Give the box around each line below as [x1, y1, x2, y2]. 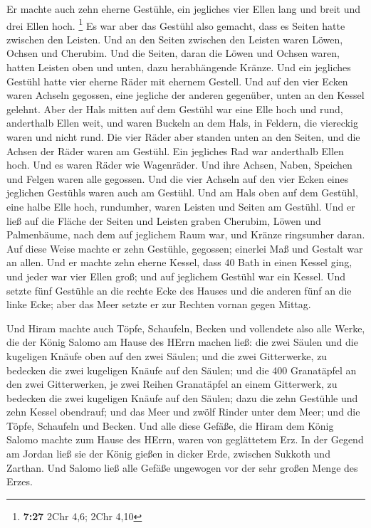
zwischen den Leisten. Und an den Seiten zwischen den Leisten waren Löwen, [6, 31, 343, 46]
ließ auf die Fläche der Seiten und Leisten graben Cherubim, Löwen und [6, 213, 321, 228]
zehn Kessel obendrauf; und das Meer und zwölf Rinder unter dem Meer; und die [6, 404, 360, 419]
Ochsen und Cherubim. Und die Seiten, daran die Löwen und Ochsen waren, [6, 46, 340, 60]
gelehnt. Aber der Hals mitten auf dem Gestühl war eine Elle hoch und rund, [6, 101, 343, 116]
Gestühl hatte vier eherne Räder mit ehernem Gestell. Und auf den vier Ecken [6, 73, 348, 88]
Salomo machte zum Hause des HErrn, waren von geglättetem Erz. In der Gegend [6, 432, 364, 447]
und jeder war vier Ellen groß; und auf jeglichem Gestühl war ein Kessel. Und [6, 268, 345, 283]
